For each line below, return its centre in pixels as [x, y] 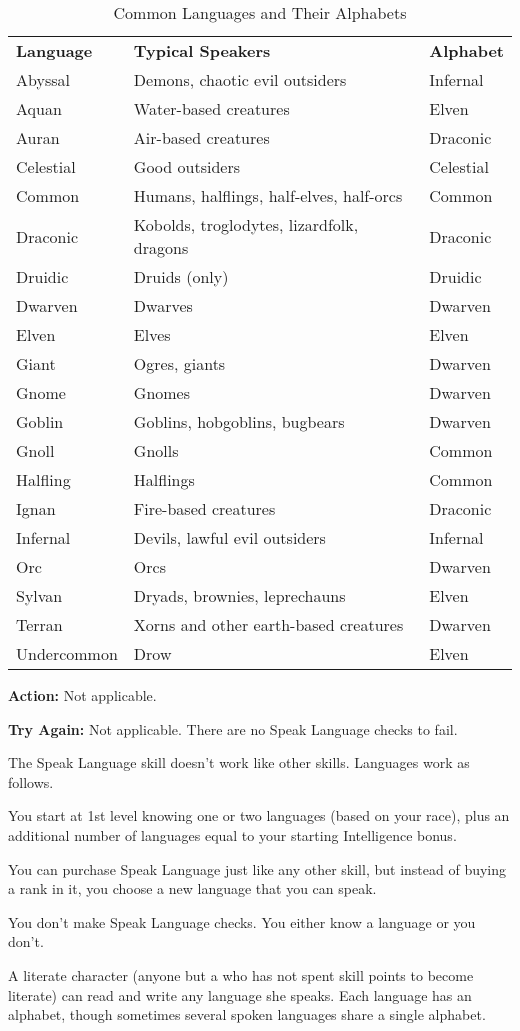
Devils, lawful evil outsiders [229, 537]
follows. [31, 781]
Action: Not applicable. [82, 695]
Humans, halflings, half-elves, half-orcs [268, 195]
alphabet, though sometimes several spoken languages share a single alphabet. [247, 1014]
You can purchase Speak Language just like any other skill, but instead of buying [257, 868]
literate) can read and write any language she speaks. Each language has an [240, 994]
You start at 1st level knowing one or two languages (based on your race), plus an [259, 815]
